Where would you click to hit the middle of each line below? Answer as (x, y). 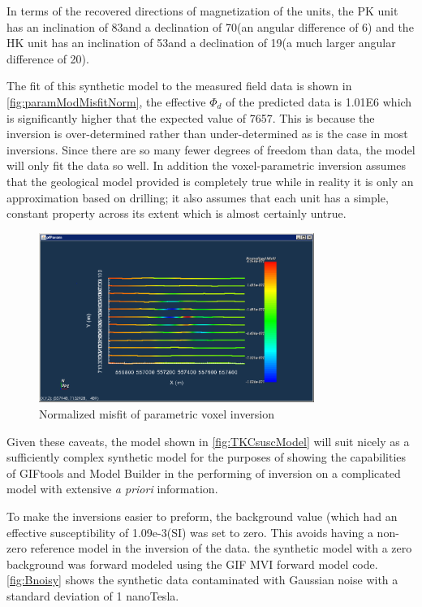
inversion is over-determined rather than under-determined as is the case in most (207, 134)
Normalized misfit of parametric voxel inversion (157, 414)
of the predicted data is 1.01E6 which (319, 101)
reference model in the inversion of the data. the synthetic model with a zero (221, 548)
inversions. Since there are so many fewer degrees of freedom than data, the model (211, 149)
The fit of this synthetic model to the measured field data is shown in (179, 86)
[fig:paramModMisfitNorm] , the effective (106, 101)
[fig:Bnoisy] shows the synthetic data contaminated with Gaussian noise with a (202, 580)
